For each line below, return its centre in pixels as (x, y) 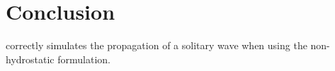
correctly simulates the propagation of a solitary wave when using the (157, 45)
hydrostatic (30, 59)
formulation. (84, 59)
